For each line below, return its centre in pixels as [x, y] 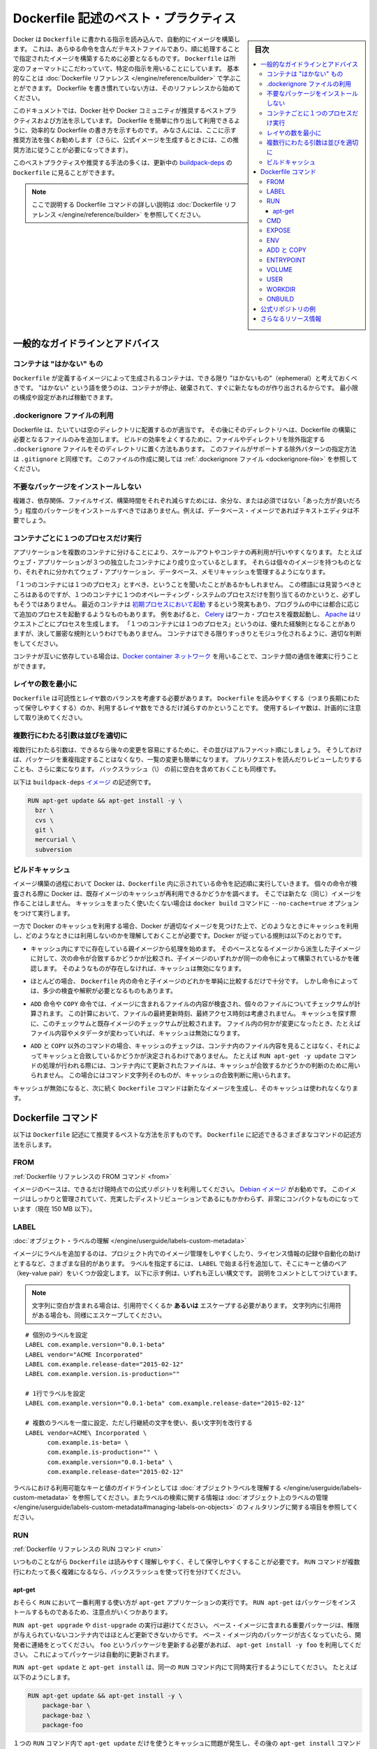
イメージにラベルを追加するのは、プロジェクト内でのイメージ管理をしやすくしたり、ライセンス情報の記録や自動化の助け [187, 1254]
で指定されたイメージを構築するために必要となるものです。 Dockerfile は [121, 59]
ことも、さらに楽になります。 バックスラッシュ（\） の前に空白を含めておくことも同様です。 [146, 769]
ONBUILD [280, 299]
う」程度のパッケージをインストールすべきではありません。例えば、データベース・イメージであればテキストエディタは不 [186, 510]
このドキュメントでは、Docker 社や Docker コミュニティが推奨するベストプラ [125, 111]
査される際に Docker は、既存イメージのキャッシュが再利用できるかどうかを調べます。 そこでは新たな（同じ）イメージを [187, 893]
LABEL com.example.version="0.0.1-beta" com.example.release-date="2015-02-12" [165, 1403]
